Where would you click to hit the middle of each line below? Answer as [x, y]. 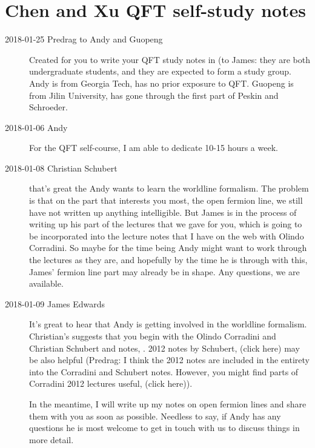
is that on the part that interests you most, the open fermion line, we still [166, 200]
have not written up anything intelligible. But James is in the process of [163, 212]
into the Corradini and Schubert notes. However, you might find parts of [164, 371]
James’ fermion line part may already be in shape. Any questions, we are [164, 271]
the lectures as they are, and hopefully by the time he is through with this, [168, 260]
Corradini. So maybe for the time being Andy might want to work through [168, 248]
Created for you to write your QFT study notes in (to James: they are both [170, 59]
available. [46, 283]
